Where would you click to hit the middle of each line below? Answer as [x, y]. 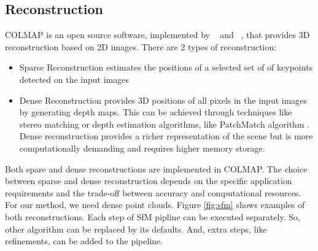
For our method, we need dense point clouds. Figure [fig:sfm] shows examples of [155, 205]
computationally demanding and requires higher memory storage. [142, 148]
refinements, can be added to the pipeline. [84, 241]
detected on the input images [74, 79]
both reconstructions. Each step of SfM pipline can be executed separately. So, [153, 216]
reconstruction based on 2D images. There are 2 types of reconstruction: [141, 46]
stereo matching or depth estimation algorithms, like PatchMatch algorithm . [165, 124]
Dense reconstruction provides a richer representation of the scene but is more [166, 136]
